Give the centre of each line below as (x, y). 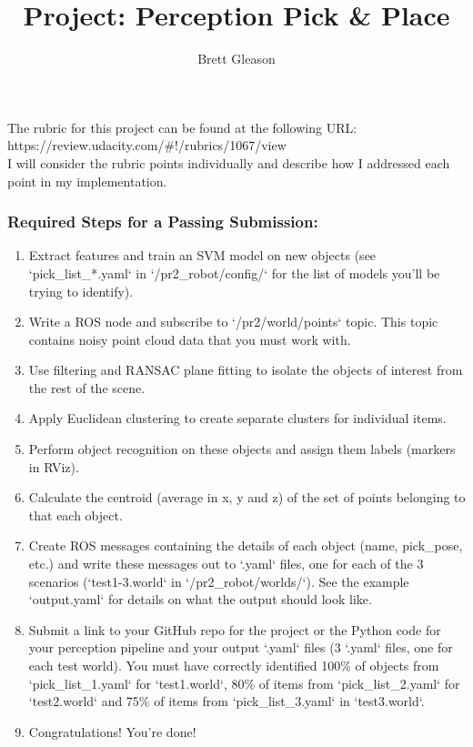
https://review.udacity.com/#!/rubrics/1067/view (147, 145)
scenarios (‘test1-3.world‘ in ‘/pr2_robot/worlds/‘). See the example (219, 581)
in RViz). (54, 466)
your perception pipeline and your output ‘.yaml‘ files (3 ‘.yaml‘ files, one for (241, 647)
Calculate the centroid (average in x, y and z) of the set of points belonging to (247, 497)
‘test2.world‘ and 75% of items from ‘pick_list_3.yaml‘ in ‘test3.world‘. (226, 701)
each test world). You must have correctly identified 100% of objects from (234, 665)
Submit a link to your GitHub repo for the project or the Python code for (235, 629)
